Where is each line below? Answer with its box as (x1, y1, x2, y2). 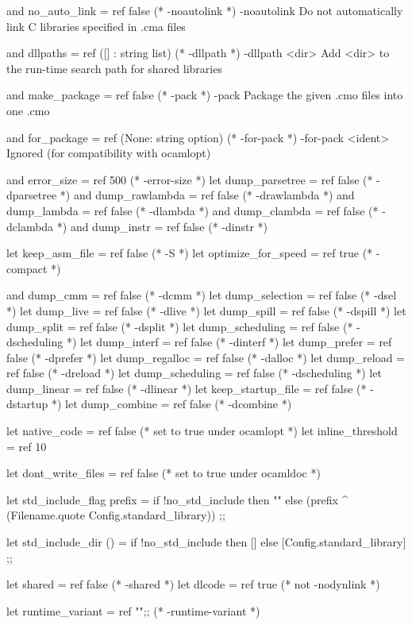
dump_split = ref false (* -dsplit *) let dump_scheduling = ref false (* (6, 318, 353, 334)
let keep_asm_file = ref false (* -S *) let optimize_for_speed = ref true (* (6, 245, 373, 261)
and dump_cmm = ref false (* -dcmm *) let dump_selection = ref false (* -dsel (6, 287, 397, 303)
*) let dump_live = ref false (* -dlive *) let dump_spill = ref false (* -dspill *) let (6, 302, 406, 318)
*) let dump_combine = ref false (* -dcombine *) (51, 395, 292, 412)
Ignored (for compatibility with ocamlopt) (6, 145, 211, 161)
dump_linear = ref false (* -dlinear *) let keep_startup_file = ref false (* (6, 380, 367, 396)
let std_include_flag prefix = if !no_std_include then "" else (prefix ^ (6, 491, 348, 507)
